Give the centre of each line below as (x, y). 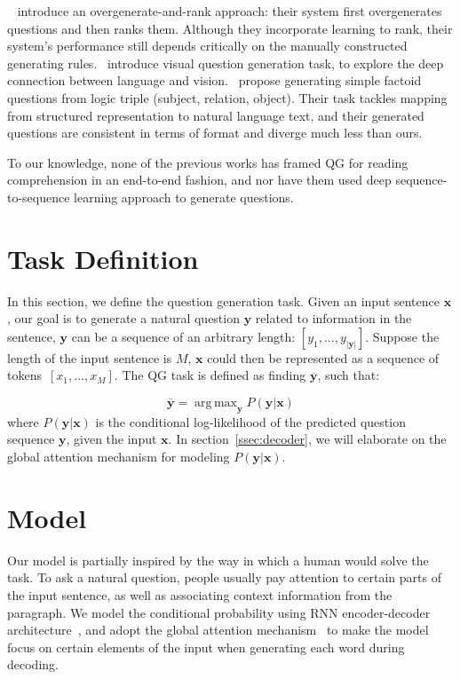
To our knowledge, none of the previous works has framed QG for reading (208, 162)
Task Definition (103, 258)
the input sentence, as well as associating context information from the (200, 594)
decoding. (33, 664)
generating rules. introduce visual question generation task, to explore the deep (226, 63)
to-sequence (39, 197)
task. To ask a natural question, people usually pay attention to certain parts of (224, 577)
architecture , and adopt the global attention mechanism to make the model (218, 630)
